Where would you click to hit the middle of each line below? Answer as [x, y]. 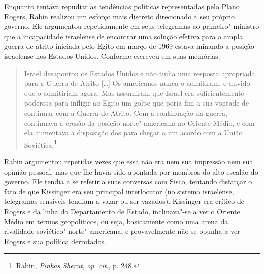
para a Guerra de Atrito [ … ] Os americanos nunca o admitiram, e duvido [137, 83]
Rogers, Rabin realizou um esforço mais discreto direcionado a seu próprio [120, 16]
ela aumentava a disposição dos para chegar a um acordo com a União [133, 133]
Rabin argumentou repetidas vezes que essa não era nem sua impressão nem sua [129, 161]
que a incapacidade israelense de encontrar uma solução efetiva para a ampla [124, 36]
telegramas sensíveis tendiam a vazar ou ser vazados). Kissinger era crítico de [124, 201]
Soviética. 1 [40, 144]
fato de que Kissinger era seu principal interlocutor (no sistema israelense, [119, 191]
